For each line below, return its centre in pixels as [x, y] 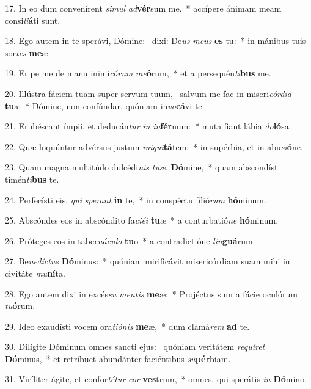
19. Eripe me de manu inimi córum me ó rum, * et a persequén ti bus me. [138, 73]
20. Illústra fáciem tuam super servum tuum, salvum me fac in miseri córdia [148, 93]
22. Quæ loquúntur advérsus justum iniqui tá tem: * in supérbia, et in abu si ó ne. [154, 146]
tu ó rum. [20, 306]
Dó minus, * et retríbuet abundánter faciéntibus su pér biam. [118, 358]
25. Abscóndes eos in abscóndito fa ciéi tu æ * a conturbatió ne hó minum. [142, 220]
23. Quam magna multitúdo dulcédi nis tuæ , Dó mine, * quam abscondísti [143, 167]
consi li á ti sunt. [33, 20]
